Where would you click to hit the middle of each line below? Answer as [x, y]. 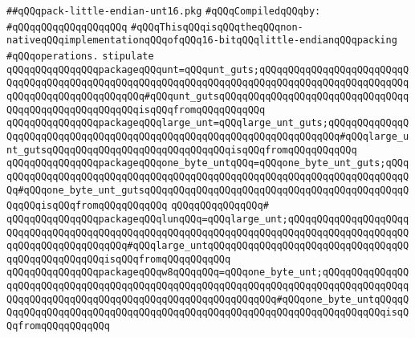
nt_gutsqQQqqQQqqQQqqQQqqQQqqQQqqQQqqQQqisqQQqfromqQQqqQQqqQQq [182, 150]
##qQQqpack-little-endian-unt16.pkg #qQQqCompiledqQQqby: [164, 11]
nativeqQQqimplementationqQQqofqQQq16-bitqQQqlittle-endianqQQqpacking [202, 41]
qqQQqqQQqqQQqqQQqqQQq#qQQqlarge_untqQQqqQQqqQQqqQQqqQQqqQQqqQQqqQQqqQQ [208, 246]
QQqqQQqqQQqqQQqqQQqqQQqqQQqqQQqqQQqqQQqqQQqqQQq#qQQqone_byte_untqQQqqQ [208, 299]
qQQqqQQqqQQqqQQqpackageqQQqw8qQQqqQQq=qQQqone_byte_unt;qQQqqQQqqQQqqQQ [208, 273]
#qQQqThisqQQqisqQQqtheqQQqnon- [217, 27]
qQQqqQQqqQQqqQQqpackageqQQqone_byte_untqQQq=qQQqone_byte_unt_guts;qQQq [208, 163]
